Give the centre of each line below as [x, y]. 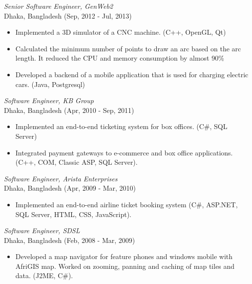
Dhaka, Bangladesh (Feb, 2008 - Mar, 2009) [70, 240]
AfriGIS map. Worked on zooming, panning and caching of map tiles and [125, 266]
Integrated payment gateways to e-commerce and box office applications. [124, 152]
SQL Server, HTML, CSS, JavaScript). [73, 214]
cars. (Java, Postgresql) [50, 84]
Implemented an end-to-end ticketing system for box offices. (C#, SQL [121, 126]
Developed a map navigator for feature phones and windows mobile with [124, 256]
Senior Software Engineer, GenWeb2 [59, 6]
